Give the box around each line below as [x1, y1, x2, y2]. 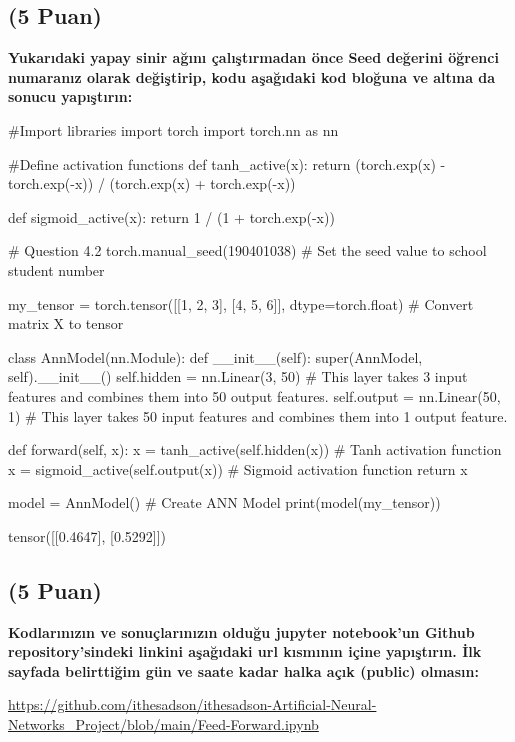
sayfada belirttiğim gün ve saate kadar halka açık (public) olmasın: [8, 660, 479, 681]
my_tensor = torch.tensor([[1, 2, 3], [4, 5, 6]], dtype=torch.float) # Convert [8, 293, 474, 314]
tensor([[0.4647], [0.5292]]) [8, 525, 167, 546]
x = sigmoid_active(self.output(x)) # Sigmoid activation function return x [8, 458, 468, 479]
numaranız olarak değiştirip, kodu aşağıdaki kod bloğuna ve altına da [8, 66, 496, 87]
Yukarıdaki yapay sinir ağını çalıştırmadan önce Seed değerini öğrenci [8, 47, 499, 68]
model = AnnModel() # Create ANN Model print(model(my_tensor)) [8, 492, 441, 513]
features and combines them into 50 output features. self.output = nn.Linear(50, [8, 385, 501, 406]
